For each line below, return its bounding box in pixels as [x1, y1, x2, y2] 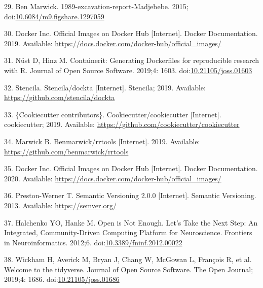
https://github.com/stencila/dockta [4, 92, 115, 103]
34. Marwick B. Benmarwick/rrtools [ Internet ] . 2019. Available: [4, 136, 200, 146]
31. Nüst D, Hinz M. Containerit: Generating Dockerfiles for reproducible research [4, 55, 259, 66]
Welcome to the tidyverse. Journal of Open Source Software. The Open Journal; [4, 264, 253, 274]
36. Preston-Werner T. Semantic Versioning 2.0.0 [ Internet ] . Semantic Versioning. [4, 190, 256, 201]
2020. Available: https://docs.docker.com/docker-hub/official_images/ [4, 173, 221, 183]
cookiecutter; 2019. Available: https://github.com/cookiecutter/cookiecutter [4, 119, 240, 130]
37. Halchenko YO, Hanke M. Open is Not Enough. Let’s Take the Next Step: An [4, 217, 258, 228]
